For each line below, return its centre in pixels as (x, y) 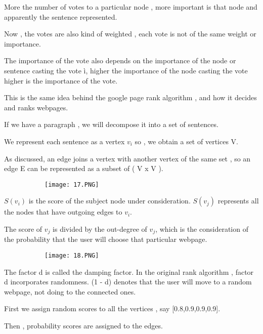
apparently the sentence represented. (61, 16)
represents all (238, 201)
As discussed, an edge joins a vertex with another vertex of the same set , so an (127, 158)
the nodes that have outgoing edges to (63, 212)
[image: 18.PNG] (72, 256)
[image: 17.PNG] (72, 184)
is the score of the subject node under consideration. (109, 201)
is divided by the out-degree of (100, 228)
